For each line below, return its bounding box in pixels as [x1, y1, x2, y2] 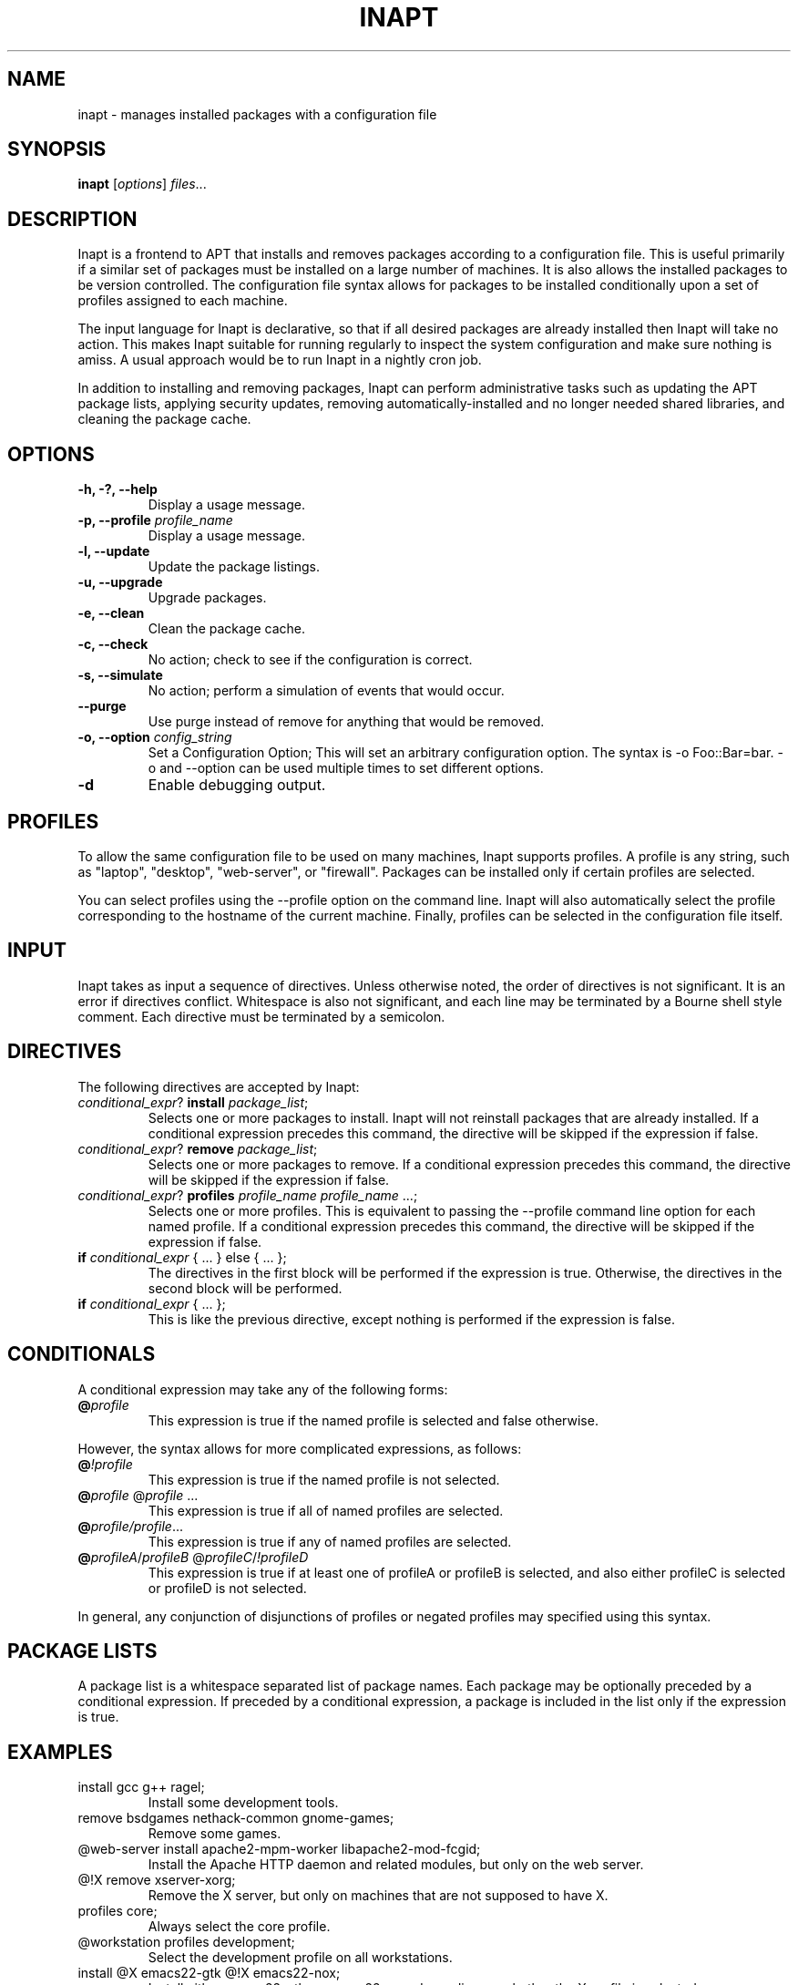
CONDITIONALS [7, 1342, 156, 1366]
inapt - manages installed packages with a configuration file [77, 106, 437, 122]
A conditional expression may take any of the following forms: [77, 1381, 448, 1397]
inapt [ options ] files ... [77, 176, 207, 192]
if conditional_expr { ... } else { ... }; [77, 1249, 287, 1265]
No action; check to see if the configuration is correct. [148, 652, 473, 668]
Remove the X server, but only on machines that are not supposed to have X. [148, 1887, 609, 1904]
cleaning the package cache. [77, 411, 251, 427]
